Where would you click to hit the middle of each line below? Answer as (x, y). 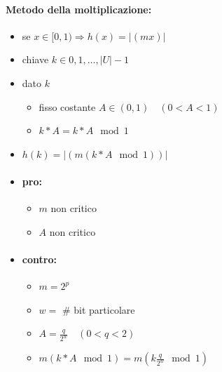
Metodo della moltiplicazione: (79, 9)
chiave (35, 59)
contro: (39, 259)
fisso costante (67, 106)
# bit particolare (98, 309)
